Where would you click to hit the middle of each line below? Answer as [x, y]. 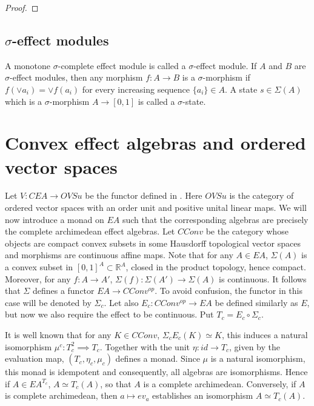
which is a [24, 101]
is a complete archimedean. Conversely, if [220, 383]
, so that [116, 383]
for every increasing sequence [136, 89]
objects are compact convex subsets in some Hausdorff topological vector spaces [153, 243]
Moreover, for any [38, 278]
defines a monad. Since [158, 358]
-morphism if [226, 77]
